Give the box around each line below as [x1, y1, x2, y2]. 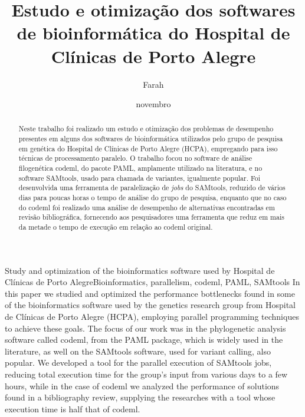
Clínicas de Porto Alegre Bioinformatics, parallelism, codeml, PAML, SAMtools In [5, 276, 300, 288]
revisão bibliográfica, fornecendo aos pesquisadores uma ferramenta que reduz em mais [18, 212, 284, 222]
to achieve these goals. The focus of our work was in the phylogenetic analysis [5, 322, 286, 334]
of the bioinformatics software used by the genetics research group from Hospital [5, 299, 296, 311]
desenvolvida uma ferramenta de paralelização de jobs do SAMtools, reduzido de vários [18, 183, 286, 193]
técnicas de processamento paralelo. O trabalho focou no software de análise [18, 153, 252, 163]
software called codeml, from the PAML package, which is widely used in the [5, 333, 283, 346]
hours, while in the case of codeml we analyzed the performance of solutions [5, 379, 280, 392]
